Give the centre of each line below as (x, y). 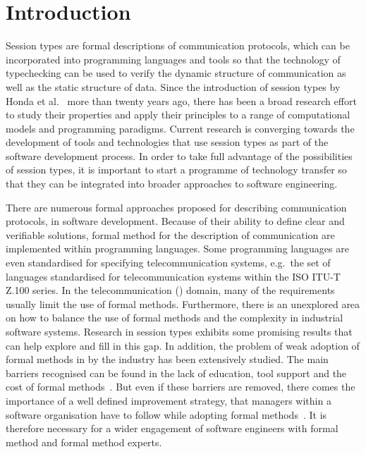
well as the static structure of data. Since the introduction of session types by (173, 86)
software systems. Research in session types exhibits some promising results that (179, 331)
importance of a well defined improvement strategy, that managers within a (169, 400)
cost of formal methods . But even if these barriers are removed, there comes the (181, 387)
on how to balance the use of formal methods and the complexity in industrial (175, 318)
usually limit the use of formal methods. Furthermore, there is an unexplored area (183, 303)
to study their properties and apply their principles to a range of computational (178, 115)
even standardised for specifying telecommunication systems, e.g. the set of (168, 263)
